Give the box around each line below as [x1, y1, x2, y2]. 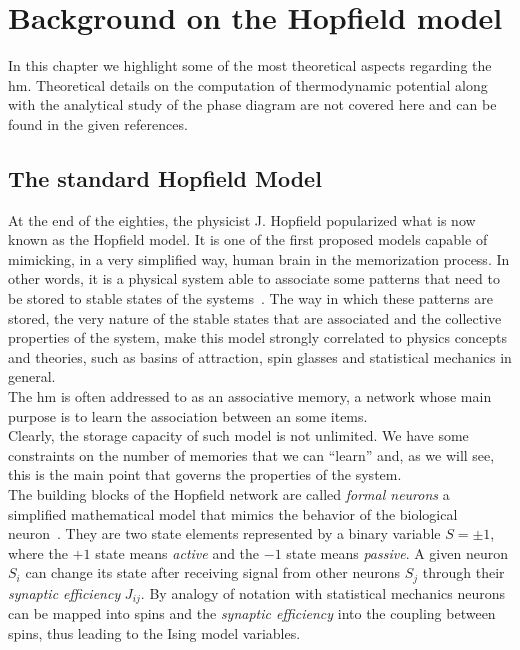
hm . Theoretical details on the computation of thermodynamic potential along [8, 74, 488, 95]
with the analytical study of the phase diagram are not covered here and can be [8, 94, 497, 115]
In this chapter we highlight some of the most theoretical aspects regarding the [8, 55, 492, 76]
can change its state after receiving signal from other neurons [25, 562, 401, 583]
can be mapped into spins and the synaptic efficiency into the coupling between [8, 603, 496, 624]
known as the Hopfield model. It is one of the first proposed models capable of [8, 229, 488, 250]
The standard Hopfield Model [8, 162, 322, 193]
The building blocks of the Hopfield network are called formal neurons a [8, 484, 450, 505]
